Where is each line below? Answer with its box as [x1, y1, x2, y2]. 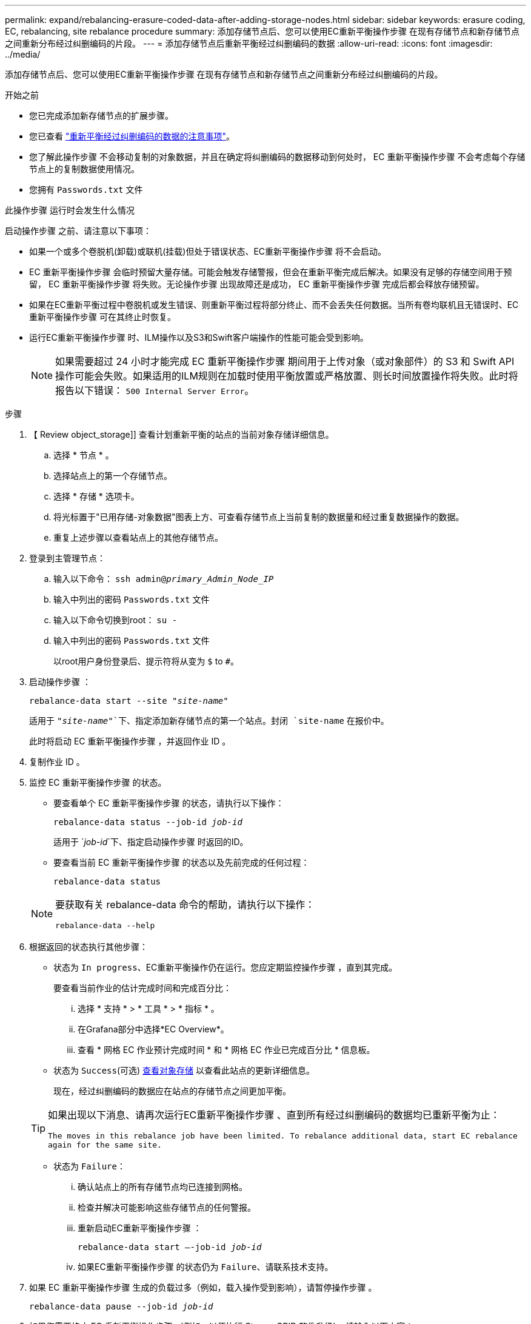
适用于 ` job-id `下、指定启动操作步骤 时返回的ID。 [53, 837, 249, 847]
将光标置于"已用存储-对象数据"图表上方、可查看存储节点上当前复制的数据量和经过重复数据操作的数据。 [53, 512, 464, 522]
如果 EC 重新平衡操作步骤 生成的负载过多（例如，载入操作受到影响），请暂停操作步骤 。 [29, 1282, 377, 1292]
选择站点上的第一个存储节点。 [53, 470, 172, 481]
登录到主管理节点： [29, 553, 105, 563]
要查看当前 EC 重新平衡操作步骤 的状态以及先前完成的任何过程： [53, 857, 310, 868]
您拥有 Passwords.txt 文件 [29, 184, 143, 195]
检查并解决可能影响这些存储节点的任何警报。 [78, 1202, 256, 1212]
